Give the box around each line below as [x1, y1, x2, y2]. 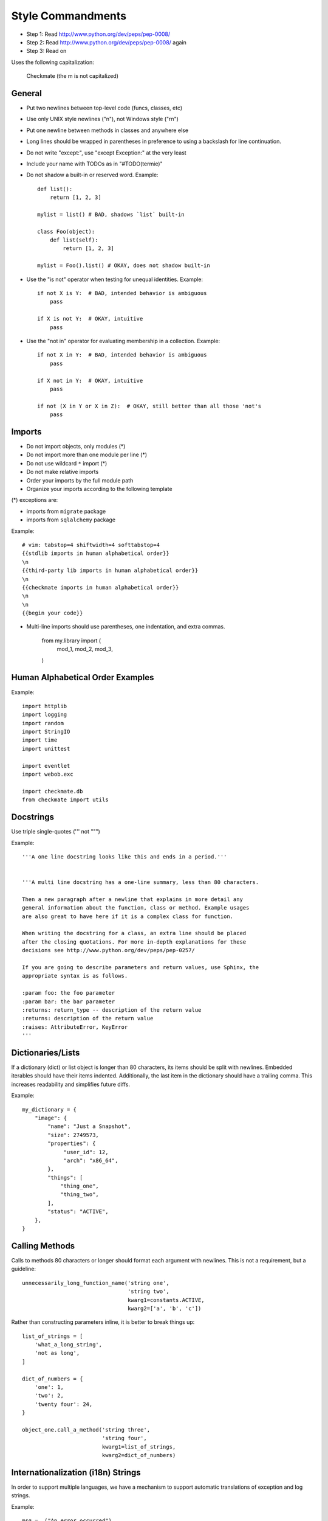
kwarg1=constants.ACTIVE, [128, 1297, 205, 1303]
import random [22, 720, 64, 726]
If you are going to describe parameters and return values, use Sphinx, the [22, 964, 259, 970]
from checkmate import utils [22, 796, 109, 803]
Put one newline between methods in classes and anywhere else [26, 127, 188, 134]
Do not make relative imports [26, 468, 99, 476]
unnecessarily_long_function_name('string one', [22, 1279, 169, 1286]
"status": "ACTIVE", [47, 1208, 109, 1215]
